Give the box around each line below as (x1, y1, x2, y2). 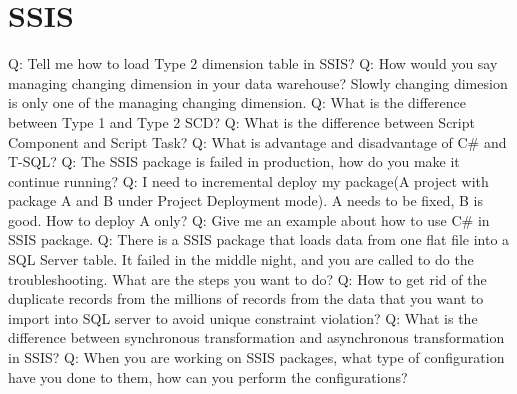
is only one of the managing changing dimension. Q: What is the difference (8, 92, 466, 113)
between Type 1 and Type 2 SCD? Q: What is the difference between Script (8, 111, 475, 132)
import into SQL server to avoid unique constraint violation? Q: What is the (8, 307, 478, 328)
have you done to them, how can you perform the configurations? (8, 366, 408, 387)
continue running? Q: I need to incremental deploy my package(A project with (8, 170, 489, 191)
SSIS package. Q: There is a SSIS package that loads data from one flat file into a (8, 229, 510, 250)
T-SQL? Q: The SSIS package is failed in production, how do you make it (8, 151, 460, 172)
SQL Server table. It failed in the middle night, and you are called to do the (8, 249, 474, 270)
